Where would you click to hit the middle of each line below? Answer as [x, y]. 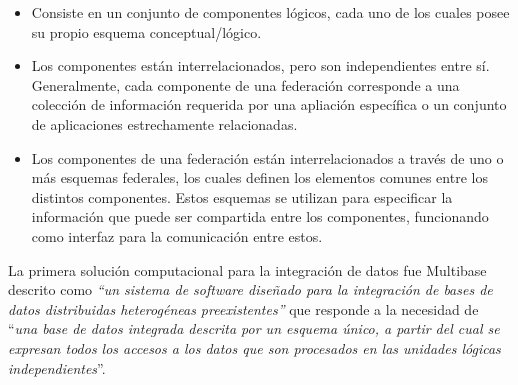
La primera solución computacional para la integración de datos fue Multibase [247, 269]
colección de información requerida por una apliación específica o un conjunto [269, 104]
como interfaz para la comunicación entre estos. [177, 235]
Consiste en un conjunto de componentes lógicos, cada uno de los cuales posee [270, 12]
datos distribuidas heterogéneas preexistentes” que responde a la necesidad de [243, 308]
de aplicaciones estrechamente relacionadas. [164, 123]
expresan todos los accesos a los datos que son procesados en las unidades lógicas [254, 347]
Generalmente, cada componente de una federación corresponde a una [245, 84]
